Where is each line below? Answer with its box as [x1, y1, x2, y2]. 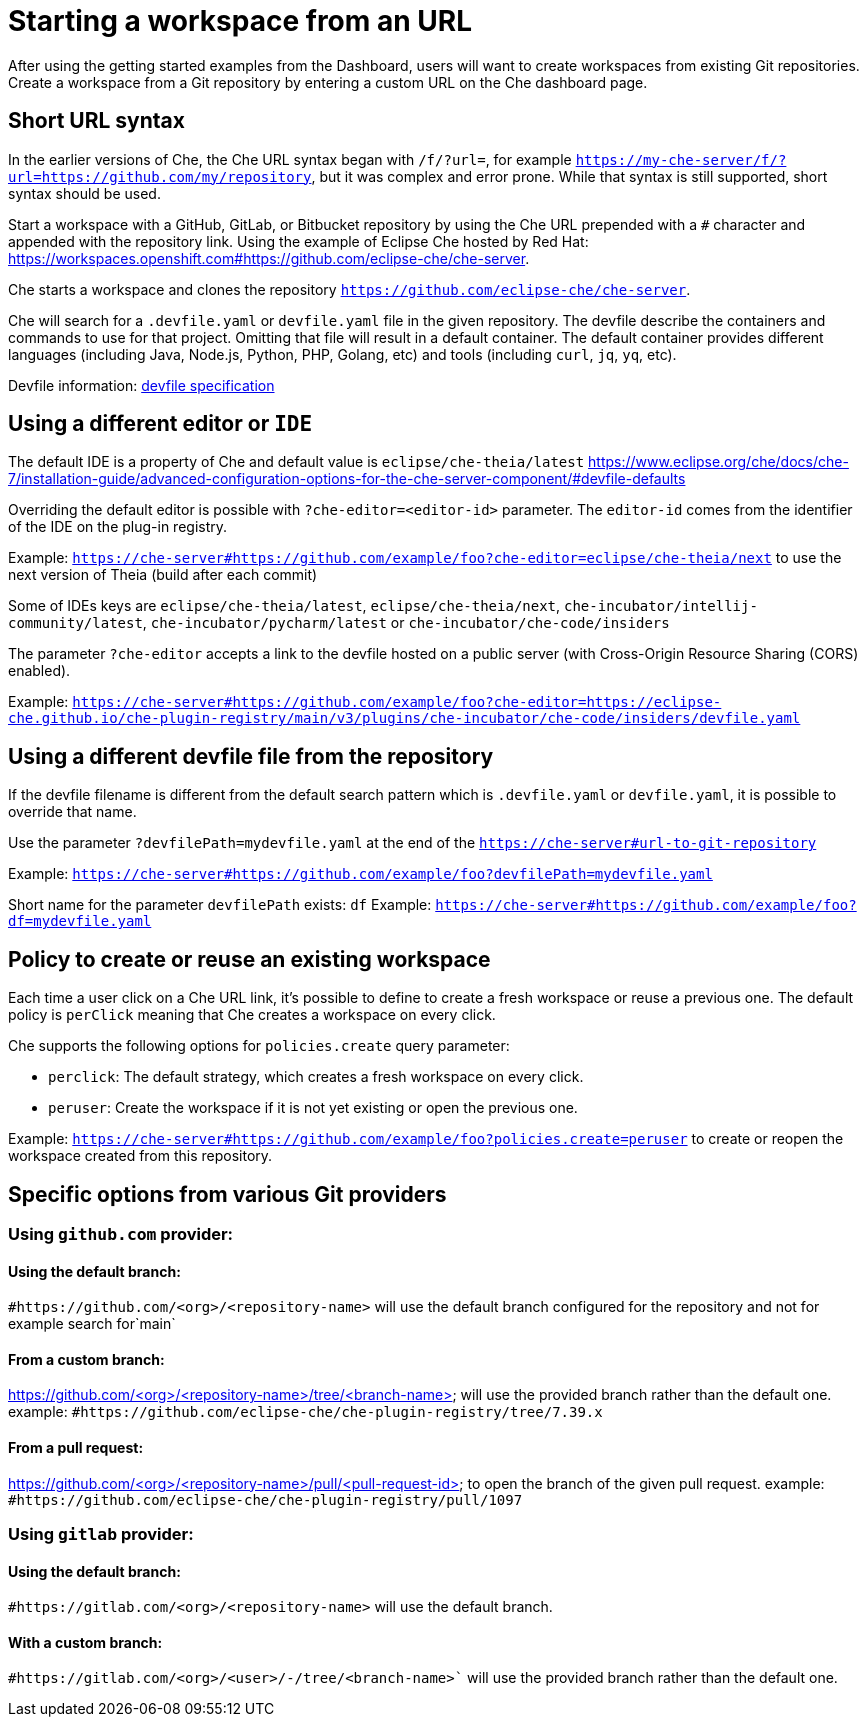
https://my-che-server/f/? [575, 151, 787, 168]
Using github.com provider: [8, 1223, 234, 1244]
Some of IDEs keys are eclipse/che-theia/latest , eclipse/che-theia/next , [8, 597, 561, 615]
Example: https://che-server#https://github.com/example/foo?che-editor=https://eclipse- [8, 693, 722, 711]
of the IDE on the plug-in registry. [8, 518, 228, 536]
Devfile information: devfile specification [8, 376, 275, 394]
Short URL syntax [8, 108, 185, 134]
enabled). [8, 662, 71, 680]
